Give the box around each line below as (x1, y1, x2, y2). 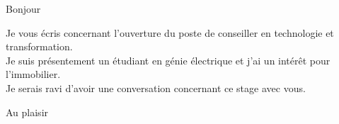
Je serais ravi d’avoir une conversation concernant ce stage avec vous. (6, 80, 306, 95)
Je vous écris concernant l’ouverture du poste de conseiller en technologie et (6, 25, 334, 40)
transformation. (6, 39, 73, 54)
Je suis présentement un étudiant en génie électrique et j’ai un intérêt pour (6, 52, 331, 67)
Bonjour (6, 1, 41, 16)
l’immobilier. (6, 67, 61, 81)
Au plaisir (6, 104, 49, 119)
